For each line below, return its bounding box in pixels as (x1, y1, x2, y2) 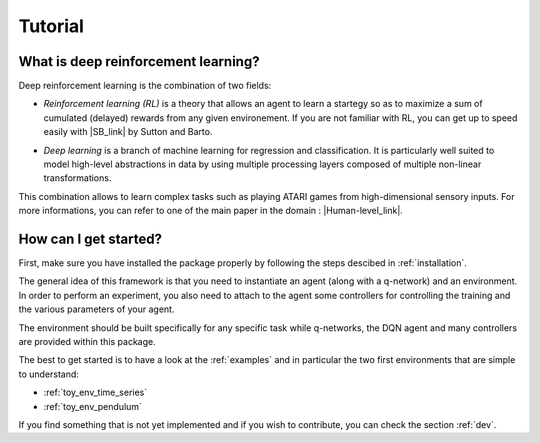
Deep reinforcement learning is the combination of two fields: (18, 80, 272, 92)
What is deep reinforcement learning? (18, 53, 260, 70)
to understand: (18, 368, 80, 380)
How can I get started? (18, 231, 162, 247)
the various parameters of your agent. (18, 303, 175, 315)
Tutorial (18, 15, 85, 37)
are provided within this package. (18, 336, 157, 348)
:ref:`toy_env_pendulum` (43, 400, 142, 412)
